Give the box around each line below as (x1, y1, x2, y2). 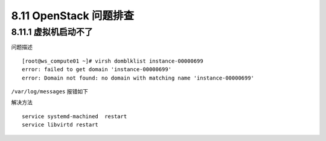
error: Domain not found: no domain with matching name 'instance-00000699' (22, 74, 255, 81)
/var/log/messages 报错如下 (11, 87, 89, 95)
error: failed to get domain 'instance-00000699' (22, 66, 172, 73)
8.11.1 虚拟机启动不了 (11, 27, 94, 37)
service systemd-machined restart (22, 113, 127, 120)
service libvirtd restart (22, 121, 99, 128)
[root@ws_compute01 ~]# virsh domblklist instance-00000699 (22, 57, 203, 64)
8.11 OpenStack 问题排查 (11, 9, 134, 22)
